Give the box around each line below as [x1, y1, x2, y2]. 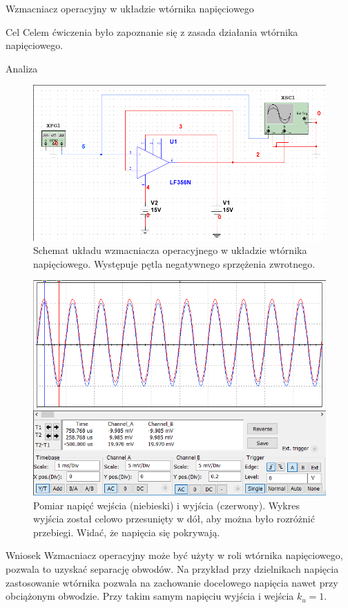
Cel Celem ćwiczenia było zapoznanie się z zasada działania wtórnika [6, 24, 298, 39]
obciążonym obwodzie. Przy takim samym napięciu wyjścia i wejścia [6, 589, 294, 603]
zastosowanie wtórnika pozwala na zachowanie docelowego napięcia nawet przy [6, 575, 338, 589]
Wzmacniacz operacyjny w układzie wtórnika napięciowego [6, 1, 254, 15]
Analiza [6, 61, 38, 75]
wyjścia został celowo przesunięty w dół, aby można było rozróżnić [33, 511, 315, 526]
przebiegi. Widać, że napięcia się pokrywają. [33, 524, 220, 539]
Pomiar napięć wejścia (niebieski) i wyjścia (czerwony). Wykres [33, 498, 300, 512]
